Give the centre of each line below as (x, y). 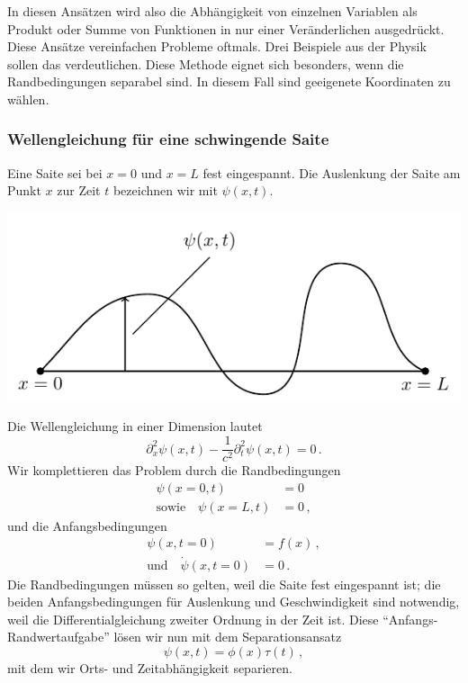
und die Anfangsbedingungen (87, 525)
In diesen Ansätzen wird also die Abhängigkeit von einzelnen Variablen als (212, 11)
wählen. (28, 99)
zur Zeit (79, 190)
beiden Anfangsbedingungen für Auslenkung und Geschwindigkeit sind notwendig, (234, 602)
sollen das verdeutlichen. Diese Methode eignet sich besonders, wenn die (206, 63)
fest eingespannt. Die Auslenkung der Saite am (332, 172)
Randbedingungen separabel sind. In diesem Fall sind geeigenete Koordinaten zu (229, 81)
